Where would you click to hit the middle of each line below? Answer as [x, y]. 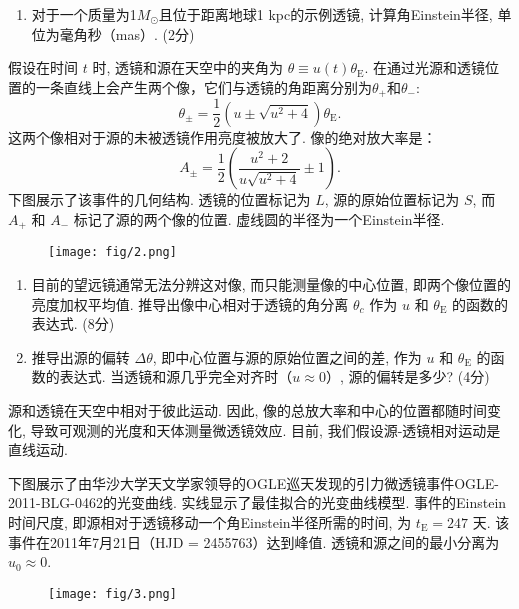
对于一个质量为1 [84, 14]
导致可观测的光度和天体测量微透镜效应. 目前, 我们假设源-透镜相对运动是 [265, 429]
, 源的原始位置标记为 [392, 199]
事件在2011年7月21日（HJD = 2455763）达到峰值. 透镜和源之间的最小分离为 [254, 541]
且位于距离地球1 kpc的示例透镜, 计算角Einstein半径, [325, 14]
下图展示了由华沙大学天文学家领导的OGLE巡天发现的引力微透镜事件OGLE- [253, 482]
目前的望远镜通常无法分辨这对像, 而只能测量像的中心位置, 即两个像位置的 [271, 284]
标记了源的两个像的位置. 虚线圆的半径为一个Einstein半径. [259, 218]
